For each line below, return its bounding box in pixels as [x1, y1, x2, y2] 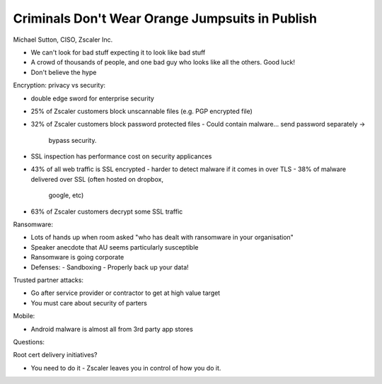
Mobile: [13, 312, 35, 320]
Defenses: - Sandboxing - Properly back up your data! [30, 262, 189, 272]
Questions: [13, 337, 45, 346]
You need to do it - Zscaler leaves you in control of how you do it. [30, 363, 221, 372]
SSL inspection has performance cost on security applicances [30, 152, 212, 161]
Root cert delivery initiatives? [13, 351, 98, 359]
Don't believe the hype [30, 68, 97, 76]
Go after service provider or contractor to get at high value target [30, 289, 221, 297]
